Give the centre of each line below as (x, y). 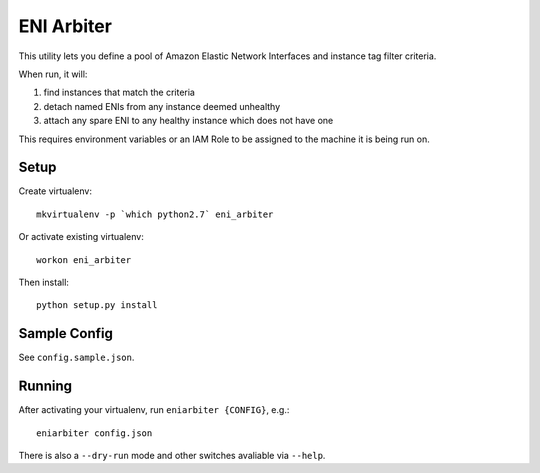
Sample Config (66, 333)
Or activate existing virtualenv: (81, 237)
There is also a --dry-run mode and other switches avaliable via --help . (172, 455)
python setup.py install (97, 305)
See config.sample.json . (76, 357)
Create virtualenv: (55, 191)
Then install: (44, 282)
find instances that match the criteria (119, 92)
